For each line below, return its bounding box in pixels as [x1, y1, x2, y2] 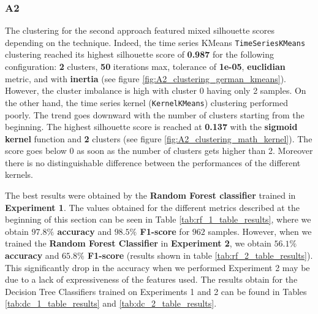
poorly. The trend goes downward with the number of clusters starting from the [5, 108, 305, 121]
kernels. [5, 168, 34, 181]
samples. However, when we [208, 224, 312, 237]
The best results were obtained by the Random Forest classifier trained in [5, 189, 296, 202]
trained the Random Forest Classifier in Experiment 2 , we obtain [5, 237, 271, 250]
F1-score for [140, 224, 190, 237]
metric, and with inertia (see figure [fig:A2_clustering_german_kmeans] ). [5, 72, 287, 85]
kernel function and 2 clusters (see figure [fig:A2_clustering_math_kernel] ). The [5, 132, 312, 145]
